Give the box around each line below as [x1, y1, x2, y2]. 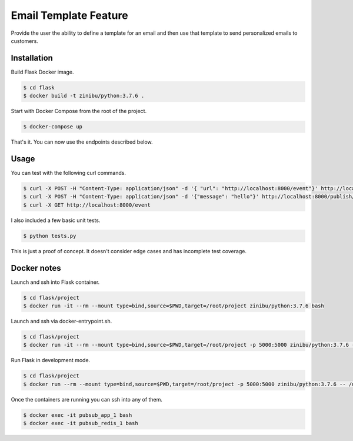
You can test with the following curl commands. [11, 170, 126, 177]
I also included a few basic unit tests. [11, 217, 101, 224]
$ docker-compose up [23, 124, 82, 130]
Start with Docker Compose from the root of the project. [11, 108, 147, 115]
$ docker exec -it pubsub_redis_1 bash [23, 420, 138, 427]
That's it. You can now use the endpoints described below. [11, 138, 153, 145]
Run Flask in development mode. [11, 357, 91, 364]
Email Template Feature [11, 9, 129, 22]
